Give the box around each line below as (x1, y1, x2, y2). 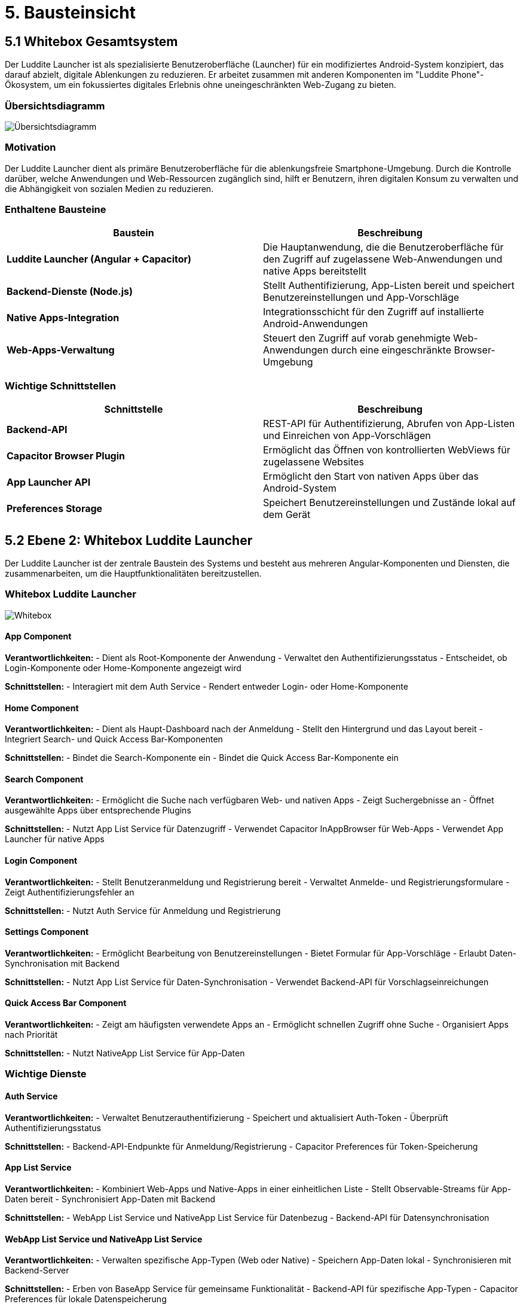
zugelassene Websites (263, 456, 365, 468)
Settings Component (5, 927, 89, 937)
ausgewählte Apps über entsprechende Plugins (5, 805, 191, 816)
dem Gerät (263, 508, 311, 521)
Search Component (5, 773, 84, 784)
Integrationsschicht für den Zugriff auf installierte (263, 306, 484, 318)
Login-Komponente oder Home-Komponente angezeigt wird (5, 662, 241, 673)
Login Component (5, 855, 78, 866)
